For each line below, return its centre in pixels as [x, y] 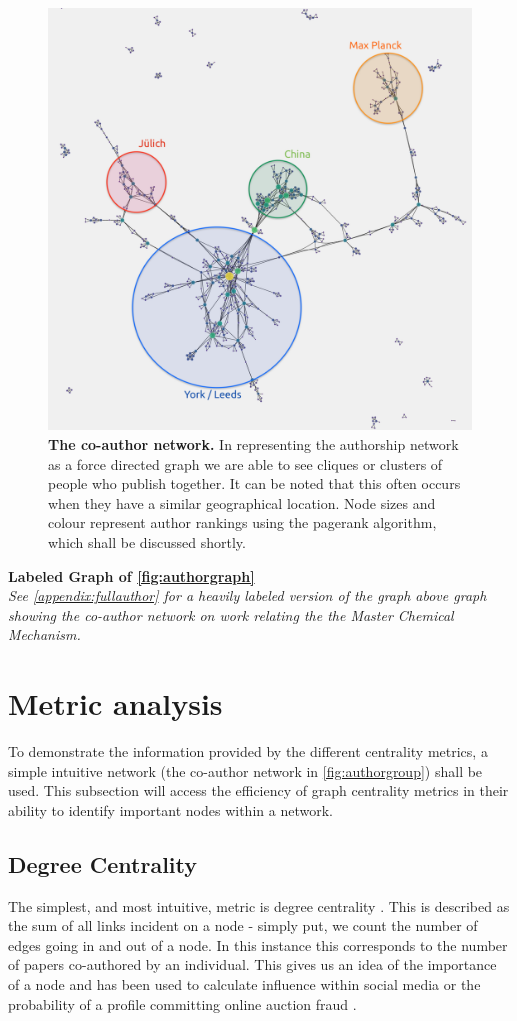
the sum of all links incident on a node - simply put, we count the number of [243, 925]
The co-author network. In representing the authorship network [253, 443]
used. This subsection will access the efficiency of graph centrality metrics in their [258, 790]
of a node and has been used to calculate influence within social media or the [244, 983]
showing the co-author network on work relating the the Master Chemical [231, 614]
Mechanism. [44, 634]
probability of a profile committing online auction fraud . [182, 1003]
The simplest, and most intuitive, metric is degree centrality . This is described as [259, 905]
